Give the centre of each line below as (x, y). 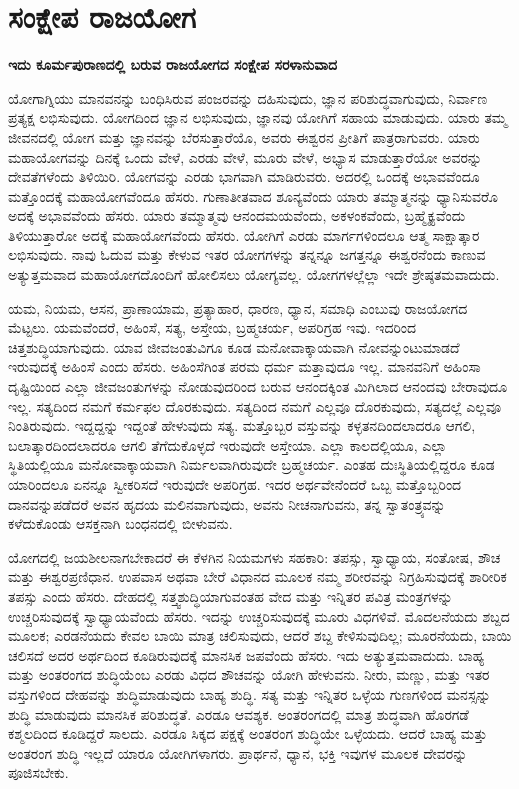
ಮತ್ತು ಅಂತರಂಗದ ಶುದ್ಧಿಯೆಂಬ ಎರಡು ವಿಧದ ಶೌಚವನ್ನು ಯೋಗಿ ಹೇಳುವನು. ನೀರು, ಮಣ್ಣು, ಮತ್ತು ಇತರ (249, 674)
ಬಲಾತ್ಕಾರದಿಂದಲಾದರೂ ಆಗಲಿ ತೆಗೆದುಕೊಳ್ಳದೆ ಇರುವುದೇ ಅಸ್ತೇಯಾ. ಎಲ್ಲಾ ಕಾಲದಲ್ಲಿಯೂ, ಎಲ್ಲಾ (227, 444)
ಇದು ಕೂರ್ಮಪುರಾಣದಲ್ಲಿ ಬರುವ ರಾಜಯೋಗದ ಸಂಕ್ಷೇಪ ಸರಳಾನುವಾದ (173, 64)
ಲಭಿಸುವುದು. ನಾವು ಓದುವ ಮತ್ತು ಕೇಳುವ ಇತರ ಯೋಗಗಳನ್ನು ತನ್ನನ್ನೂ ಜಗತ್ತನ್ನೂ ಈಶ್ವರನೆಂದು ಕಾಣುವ (247, 254)
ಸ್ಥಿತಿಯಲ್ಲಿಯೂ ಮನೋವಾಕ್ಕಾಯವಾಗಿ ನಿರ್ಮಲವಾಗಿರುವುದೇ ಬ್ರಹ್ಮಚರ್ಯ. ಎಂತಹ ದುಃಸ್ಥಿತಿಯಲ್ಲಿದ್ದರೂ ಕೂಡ (251, 464)
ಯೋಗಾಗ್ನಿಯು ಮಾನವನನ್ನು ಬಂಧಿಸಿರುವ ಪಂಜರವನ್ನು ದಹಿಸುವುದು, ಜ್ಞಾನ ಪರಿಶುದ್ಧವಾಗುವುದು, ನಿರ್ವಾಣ (248, 97)
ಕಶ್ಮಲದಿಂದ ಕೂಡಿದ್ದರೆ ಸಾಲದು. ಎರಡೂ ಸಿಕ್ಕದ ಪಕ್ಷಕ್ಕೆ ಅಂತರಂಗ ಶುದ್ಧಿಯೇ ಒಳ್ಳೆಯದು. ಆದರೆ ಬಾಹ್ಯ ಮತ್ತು (248, 733)
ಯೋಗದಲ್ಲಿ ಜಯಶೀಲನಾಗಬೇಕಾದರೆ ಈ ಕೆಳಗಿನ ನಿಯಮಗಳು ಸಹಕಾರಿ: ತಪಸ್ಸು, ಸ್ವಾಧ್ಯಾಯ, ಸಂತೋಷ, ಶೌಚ (254, 556)
